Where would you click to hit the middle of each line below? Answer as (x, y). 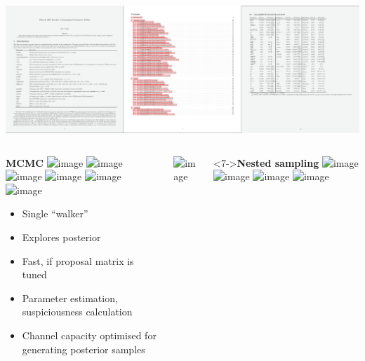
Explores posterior (61, 237)
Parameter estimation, (70, 298)
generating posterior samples (84, 349)
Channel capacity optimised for (89, 335)
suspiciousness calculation (77, 312)
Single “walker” (55, 213)
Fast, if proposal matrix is (78, 260)
